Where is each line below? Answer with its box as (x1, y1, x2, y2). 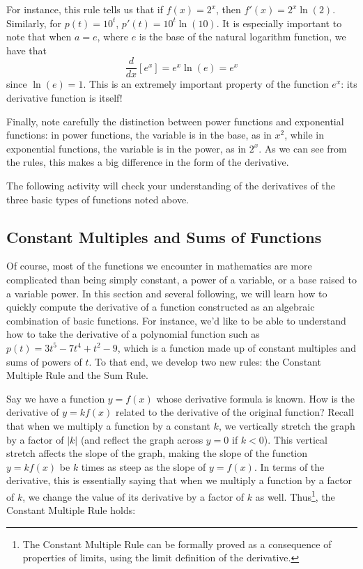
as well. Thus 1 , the (255, 487, 335, 504)
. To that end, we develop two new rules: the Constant (88, 354, 321, 368)
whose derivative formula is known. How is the (156, 391, 355, 405)
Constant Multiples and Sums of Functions (6, 226, 322, 247)
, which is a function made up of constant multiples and (117, 340, 356, 354)
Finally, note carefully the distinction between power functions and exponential (6, 114, 344, 128)
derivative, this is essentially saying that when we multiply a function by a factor (6, 473, 352, 488)
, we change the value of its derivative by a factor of (22, 489, 245, 504)
